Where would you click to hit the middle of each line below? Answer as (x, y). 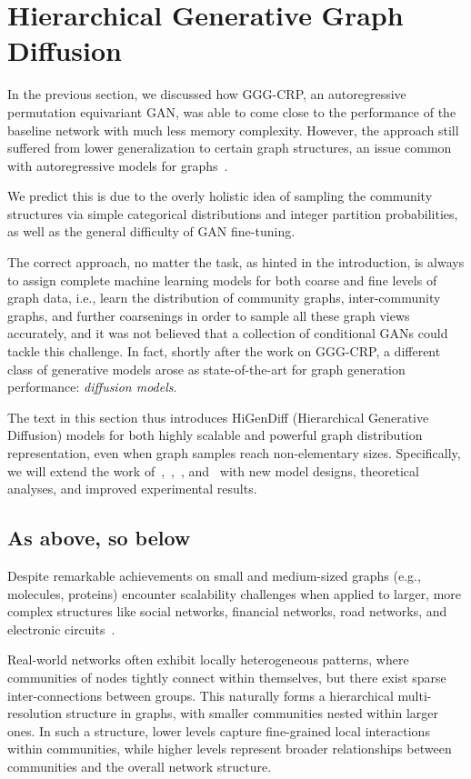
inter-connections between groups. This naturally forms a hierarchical (200, 695)
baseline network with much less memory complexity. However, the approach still (233, 130)
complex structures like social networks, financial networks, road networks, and (227, 611)
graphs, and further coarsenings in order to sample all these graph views (209, 315)
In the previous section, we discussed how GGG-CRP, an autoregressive (207, 94)
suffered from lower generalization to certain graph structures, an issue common (230, 148)
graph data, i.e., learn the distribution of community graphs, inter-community (224, 298)
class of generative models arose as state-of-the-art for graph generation (206, 369)
